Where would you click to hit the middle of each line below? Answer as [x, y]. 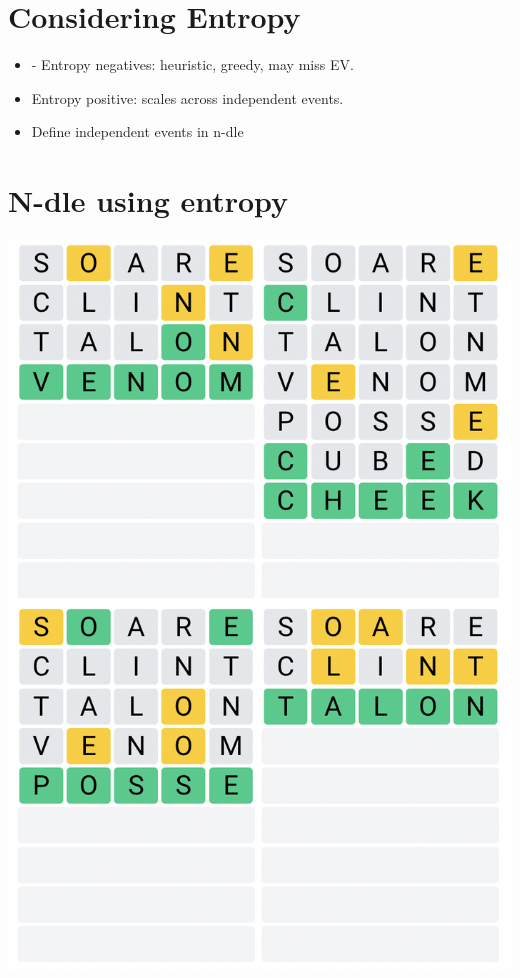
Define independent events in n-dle [137, 131]
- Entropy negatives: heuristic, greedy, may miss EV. [192, 64]
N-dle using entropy [148, 200]
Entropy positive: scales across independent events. [187, 97]
